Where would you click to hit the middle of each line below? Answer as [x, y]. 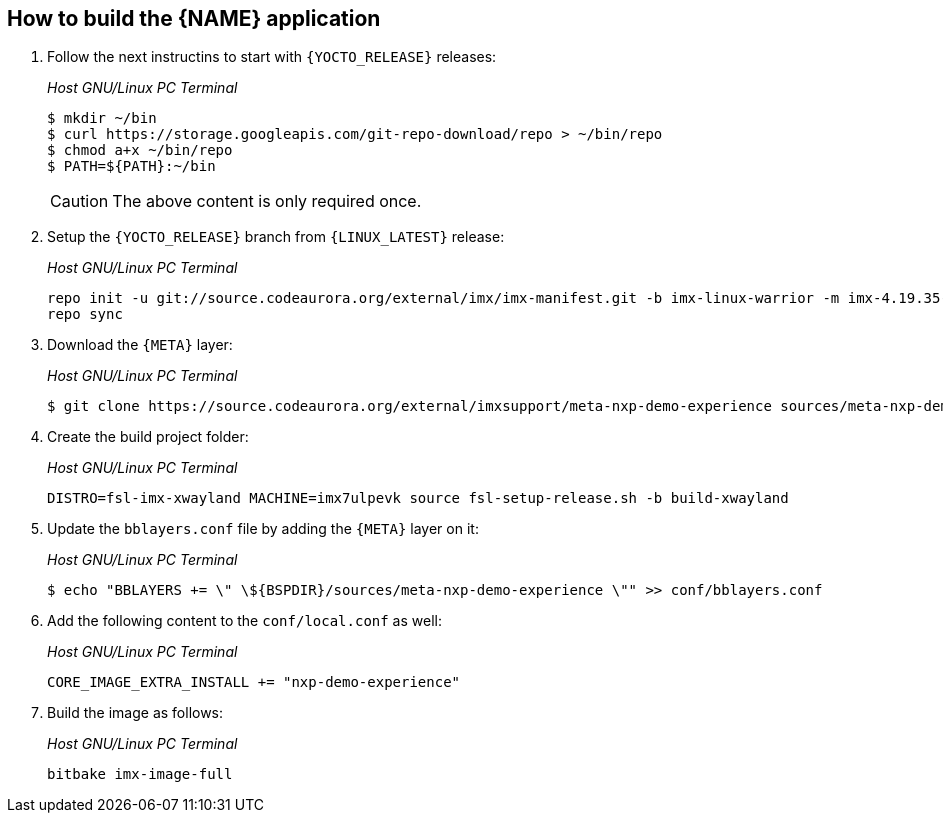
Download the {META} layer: [140, 345]
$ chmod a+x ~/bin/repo [140, 150]
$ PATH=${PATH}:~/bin [131, 166]
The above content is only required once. [267, 201]
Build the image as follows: [135, 713]
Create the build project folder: [148, 437]
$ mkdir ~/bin [102, 118]
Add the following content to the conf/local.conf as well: [244, 621]
